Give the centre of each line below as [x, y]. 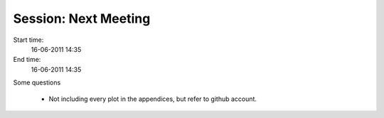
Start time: [28, 40]
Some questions [37, 82]
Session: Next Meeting [82, 18]
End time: [27, 60]
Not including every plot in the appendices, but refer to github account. [153, 99]
